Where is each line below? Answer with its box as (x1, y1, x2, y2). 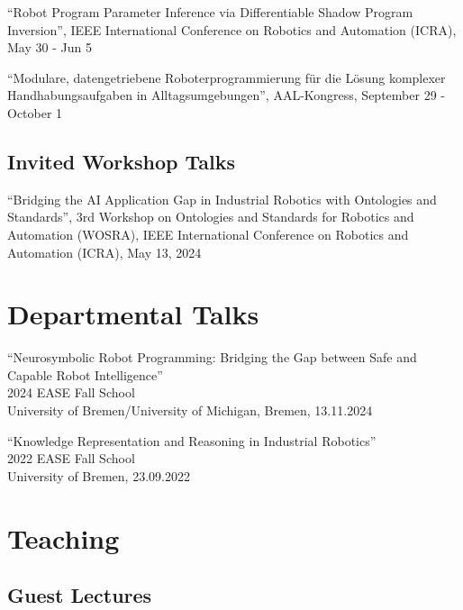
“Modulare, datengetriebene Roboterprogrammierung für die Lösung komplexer (7, 68, 446, 86)
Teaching (7, 519, 120, 556)
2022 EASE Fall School (7, 449, 135, 468)
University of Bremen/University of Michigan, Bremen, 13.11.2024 (7, 401, 373, 420)
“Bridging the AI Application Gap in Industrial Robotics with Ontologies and (7, 189, 437, 208)
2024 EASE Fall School (7, 383, 135, 402)
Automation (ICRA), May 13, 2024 (7, 242, 202, 261)
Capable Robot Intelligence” (7, 365, 163, 384)
